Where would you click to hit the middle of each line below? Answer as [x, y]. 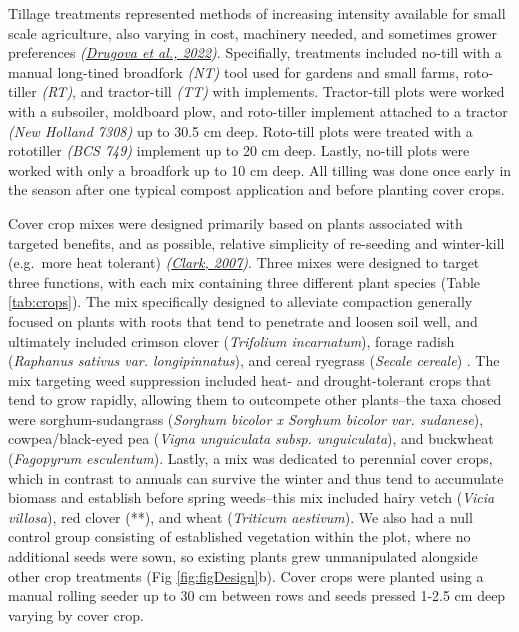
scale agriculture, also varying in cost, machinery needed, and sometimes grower [253, 32]
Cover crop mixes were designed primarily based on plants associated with [235, 222]
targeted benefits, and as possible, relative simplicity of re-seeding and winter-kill [256, 242]
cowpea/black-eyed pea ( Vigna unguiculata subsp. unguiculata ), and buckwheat [251, 438]
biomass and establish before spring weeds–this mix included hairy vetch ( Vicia [251, 497]
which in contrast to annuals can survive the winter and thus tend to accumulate [256, 477]
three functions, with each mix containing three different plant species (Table [244, 281]
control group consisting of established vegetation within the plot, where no [239, 536]
